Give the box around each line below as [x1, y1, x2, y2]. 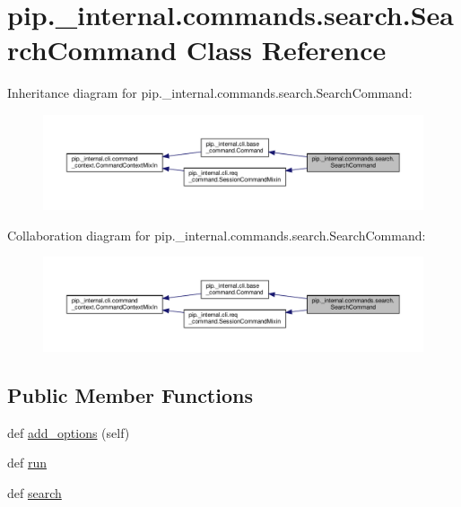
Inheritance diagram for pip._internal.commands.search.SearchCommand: [7, 83, 413, 102]
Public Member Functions [7, 381, 253, 409]
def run [7, 453, 48, 472]
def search [7, 484, 62, 503]
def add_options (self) [7, 423, 130, 441]
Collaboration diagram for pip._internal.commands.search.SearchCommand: [7, 225, 426, 244]
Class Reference [186, 31, 387, 68]
